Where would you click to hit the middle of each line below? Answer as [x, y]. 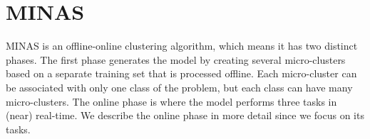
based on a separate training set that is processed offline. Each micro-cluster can [181, 73]
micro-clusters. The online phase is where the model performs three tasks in [171, 101]
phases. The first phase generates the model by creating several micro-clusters [176, 59]
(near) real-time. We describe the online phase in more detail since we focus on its [185, 115]
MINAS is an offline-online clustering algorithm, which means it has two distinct [182, 46]
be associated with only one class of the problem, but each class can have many [179, 87]
